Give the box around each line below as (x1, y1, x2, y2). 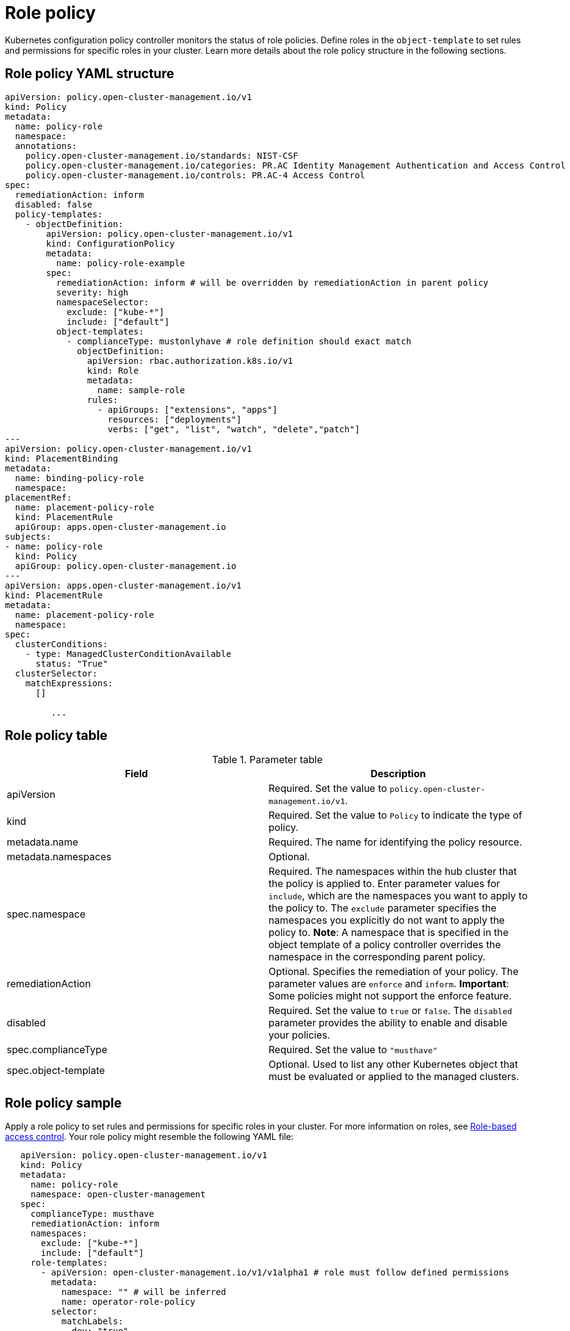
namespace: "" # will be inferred (61, 1287, 226, 1297)
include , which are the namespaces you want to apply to (269, 890, 528, 902)
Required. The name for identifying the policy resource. (269, 836, 522, 849)
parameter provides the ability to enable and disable (269, 1017, 508, 1029)
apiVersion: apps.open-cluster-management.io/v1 (5, 580, 242, 590)
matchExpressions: (25, 678, 114, 688)
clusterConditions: (15, 639, 108, 649)
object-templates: (56, 326, 144, 336)
